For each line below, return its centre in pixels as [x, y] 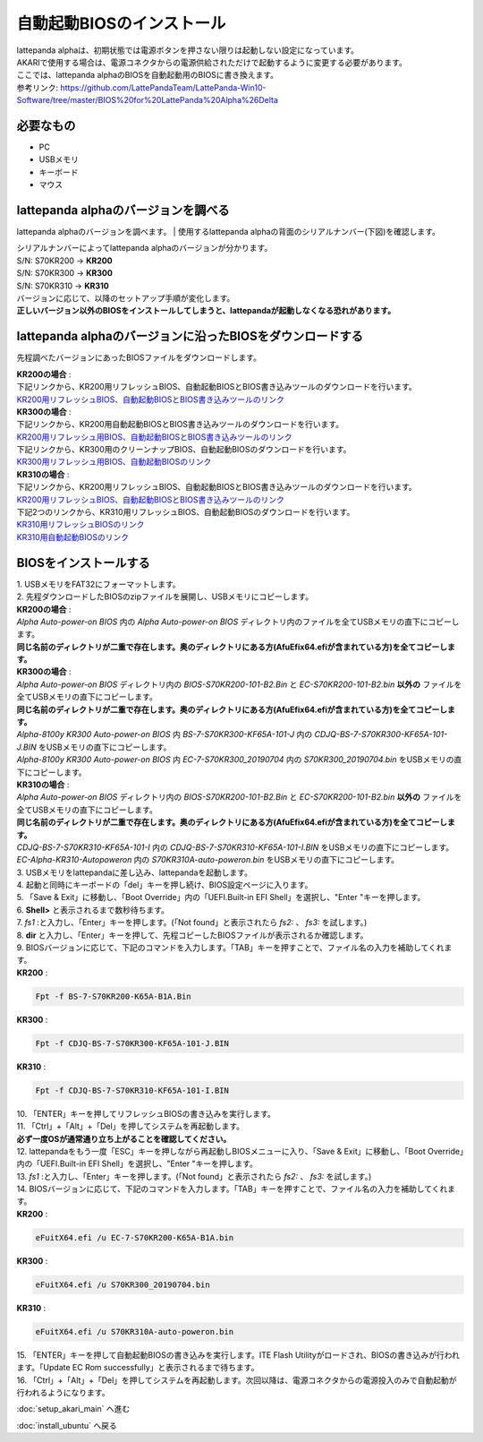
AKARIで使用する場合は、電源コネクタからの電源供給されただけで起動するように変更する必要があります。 [212, 62]
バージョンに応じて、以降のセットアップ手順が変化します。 [126, 298]
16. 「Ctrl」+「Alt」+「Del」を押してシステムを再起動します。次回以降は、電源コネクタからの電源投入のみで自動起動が [237, 1380]
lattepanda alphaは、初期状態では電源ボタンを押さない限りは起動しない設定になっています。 [188, 50]
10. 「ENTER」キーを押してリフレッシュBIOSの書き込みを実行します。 [146, 1113]
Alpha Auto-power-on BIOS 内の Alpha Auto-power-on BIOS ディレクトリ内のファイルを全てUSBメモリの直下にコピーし [238, 622]
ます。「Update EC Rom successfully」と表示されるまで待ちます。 [138, 1368]
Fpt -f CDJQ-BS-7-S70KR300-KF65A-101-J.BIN [132, 1043]
